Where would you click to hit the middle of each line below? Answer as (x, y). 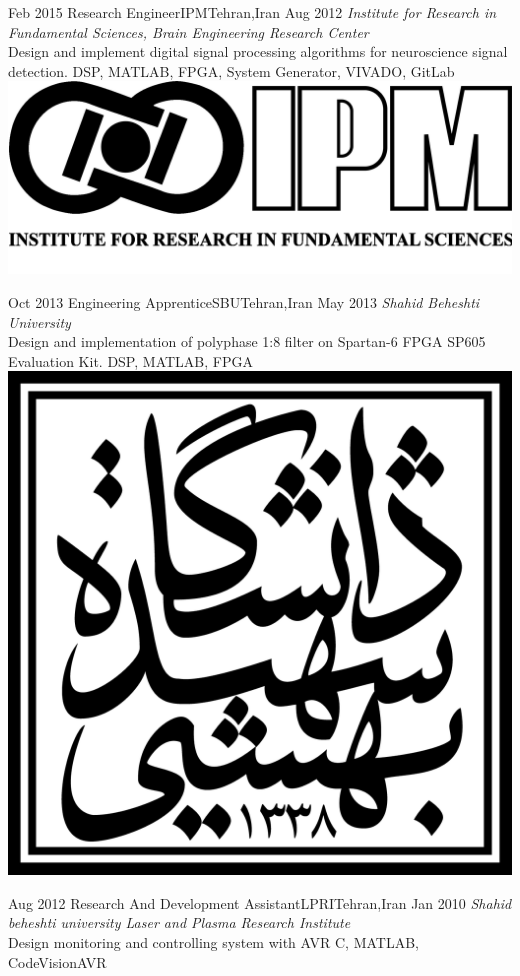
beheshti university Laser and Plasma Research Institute (179, 922)
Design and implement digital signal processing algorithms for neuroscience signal (258, 51)
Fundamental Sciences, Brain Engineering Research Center (188, 31)
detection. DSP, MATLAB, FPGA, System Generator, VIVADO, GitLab (231, 70)
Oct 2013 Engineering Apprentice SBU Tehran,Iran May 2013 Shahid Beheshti (244, 301)
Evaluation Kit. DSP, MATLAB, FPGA (130, 360)
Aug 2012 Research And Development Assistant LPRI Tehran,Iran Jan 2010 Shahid (260, 902)
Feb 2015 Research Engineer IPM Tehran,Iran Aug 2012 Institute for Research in (252, 12)
